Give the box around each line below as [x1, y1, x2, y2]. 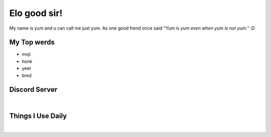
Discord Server [9, 85, 58, 94]
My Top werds [9, 38, 55, 47]
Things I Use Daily [9, 112, 67, 120]
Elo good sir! [9, 8, 63, 19]
